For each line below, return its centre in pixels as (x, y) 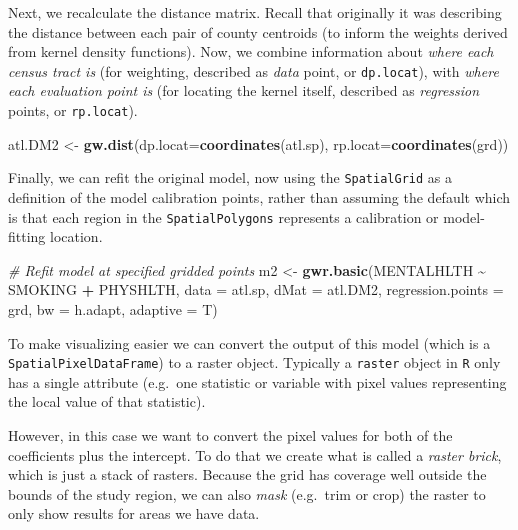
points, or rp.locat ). (73, 110)
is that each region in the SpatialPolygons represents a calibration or (223, 216)
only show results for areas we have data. (134, 513)
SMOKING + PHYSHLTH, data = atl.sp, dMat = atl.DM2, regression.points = (256, 289)
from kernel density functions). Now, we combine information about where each (251, 51)
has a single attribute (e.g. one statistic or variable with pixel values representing (257, 381)
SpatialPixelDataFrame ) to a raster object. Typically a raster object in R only (254, 362)
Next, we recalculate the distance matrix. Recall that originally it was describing (255, 12)
